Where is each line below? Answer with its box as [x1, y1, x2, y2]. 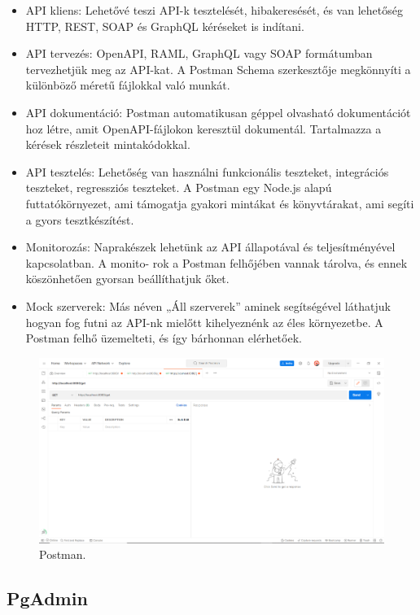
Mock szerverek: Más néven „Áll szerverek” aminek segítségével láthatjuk [25, 297, 391, 314]
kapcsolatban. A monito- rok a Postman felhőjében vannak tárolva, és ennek [25, 254, 408, 271]
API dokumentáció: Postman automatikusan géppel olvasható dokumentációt [25, 103, 411, 120]
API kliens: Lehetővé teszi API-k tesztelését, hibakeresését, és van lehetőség [25, 2, 403, 18]
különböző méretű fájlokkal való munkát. [25, 76, 230, 94]
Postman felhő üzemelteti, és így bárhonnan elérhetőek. [25, 329, 302, 347]
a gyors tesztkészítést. [25, 211, 134, 228]
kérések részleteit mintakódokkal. [25, 136, 190, 153]
